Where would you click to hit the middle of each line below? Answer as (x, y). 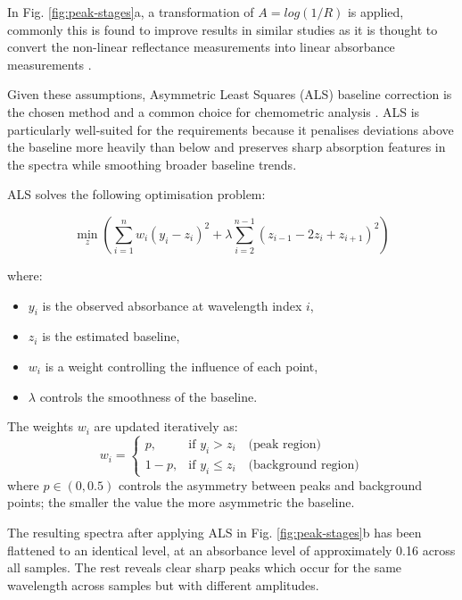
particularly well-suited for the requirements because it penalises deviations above (231, 129)
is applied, (375, 12)
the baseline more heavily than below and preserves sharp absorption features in (227, 147)
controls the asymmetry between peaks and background (270, 484)
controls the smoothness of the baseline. (148, 396)
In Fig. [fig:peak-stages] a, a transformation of (131, 12)
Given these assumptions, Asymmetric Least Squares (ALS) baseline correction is (230, 94)
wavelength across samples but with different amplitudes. (163, 584)
